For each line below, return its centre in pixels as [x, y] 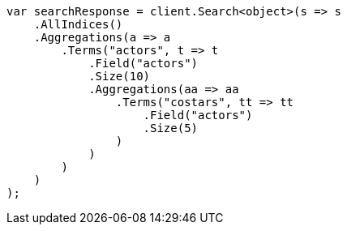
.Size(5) [171, 128]
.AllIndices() [78, 24]
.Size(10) [120, 76]
